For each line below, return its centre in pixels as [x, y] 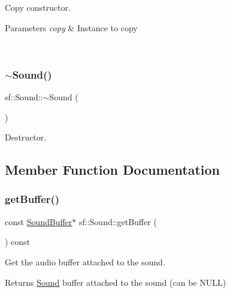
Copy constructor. [38, 7]
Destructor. [26, 137]
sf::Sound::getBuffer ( [118, 221]
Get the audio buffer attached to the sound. [85, 261]
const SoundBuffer [39, 221]
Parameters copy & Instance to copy [71, 27]
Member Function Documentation [113, 170]
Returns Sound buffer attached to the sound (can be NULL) [116, 282]
